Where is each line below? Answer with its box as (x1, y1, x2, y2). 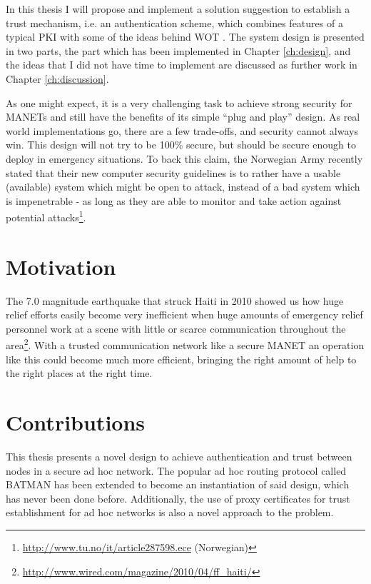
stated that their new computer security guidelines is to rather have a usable (6, 165, 341, 180)
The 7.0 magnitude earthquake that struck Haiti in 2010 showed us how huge (6, 293, 344, 308)
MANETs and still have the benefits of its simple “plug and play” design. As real (6, 109, 360, 124)
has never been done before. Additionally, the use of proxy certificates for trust (6, 490, 350, 505)
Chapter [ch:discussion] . (6, 71, 109, 86)
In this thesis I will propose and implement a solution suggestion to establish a (6, 1, 350, 16)
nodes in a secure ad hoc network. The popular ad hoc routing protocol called (6, 463, 347, 478)
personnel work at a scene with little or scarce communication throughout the (6, 321, 346, 336)
